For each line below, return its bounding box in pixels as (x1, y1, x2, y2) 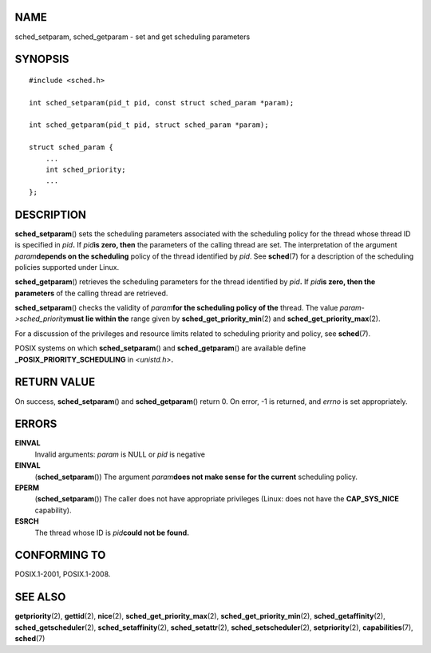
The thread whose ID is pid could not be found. (34, 528, 190, 537)
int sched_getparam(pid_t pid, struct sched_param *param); (29, 121, 269, 129)
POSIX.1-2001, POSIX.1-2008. (14, 569, 111, 579)
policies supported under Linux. (14, 262, 120, 271)
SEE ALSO (14, 591, 66, 604)
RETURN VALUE (14, 375, 96, 389)
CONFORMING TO (14, 548, 106, 562)
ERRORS (14, 418, 57, 431)
